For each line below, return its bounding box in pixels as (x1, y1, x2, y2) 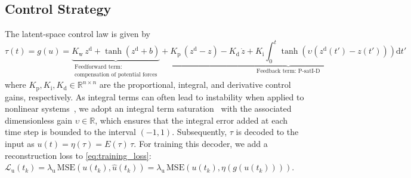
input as (5, 137, 35, 149)
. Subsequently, (172, 125, 227, 138)
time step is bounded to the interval (5, 125, 136, 138)
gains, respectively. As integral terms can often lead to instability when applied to (5, 90, 304, 103)
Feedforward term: (75, 64, 122, 70)
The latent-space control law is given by (5, 27, 150, 40)
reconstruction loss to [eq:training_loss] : (5, 149, 152, 161)
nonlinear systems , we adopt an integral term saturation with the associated (5, 102, 292, 115)
